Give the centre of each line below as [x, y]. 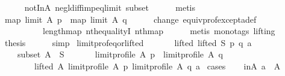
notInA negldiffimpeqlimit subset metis [110, 7]
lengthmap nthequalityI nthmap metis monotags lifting [159, 31]
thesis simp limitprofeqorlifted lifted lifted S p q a [128, 42]
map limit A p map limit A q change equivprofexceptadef [130, 19]
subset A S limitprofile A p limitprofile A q [120, 54]
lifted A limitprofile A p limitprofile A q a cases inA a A [157, 66]
